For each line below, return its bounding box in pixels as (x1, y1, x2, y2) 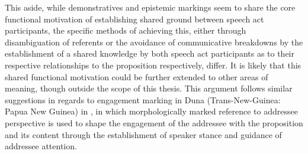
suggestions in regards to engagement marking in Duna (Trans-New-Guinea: (5, 93, 281, 106)
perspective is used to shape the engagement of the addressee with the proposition (5, 116, 303, 129)
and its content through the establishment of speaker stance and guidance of (5, 128, 282, 140)
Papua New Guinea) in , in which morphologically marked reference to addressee (5, 105, 298, 117)
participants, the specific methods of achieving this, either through (5, 24, 246, 37)
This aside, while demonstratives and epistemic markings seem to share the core (5, 1, 296, 13)
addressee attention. (5, 140, 77, 152)
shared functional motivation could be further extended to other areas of (5, 70, 268, 83)
